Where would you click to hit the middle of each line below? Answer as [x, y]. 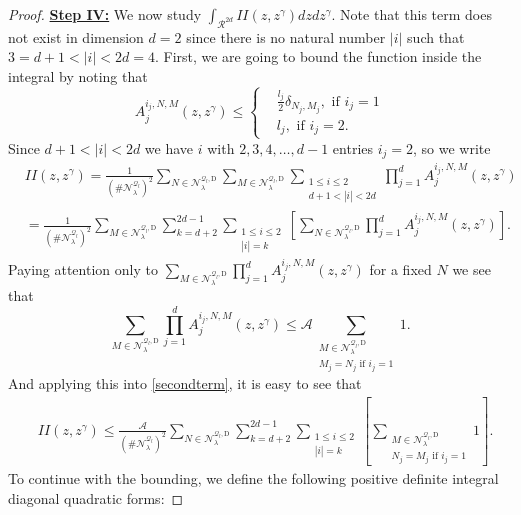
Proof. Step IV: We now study [105, 14]
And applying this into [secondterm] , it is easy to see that [185, 383]
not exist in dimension [76, 36]
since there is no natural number [286, 36]
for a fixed [400, 269]
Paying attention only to [83, 269]
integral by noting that [78, 75]
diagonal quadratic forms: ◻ [96, 497]
